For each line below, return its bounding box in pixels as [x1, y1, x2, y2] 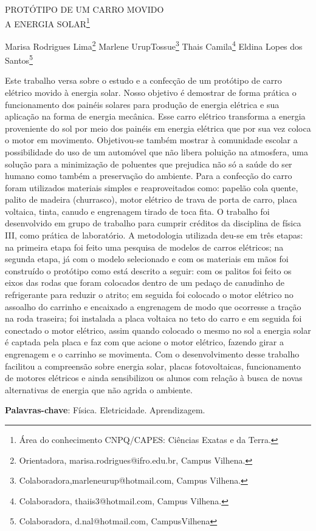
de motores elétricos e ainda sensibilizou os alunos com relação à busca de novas [5, 371, 303, 384]
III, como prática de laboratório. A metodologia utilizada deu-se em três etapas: [5, 229, 303, 242]
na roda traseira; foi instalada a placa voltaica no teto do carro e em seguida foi [5, 312, 302, 325]
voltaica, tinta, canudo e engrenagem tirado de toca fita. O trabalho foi [5, 205, 270, 217]
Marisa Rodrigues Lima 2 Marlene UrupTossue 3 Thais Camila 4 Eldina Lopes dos [5, 38, 303, 52]
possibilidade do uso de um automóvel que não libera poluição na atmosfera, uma [5, 145, 308, 158]
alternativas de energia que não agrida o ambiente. [5, 383, 193, 396]
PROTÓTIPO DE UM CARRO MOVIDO [5, 3, 164, 15]
